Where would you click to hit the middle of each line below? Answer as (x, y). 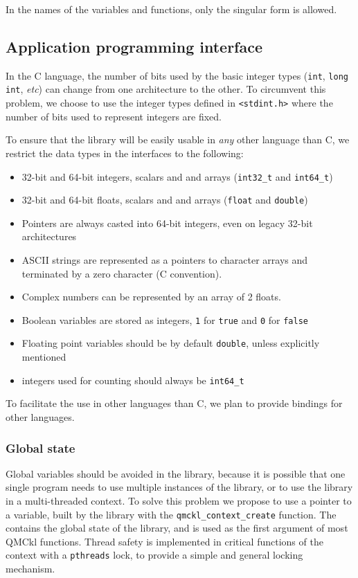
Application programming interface (134, 46)
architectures (49, 236)
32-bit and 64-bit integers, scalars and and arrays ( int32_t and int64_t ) (177, 176)
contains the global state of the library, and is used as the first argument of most (177, 528)
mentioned (44, 357)
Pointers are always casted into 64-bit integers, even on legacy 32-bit (167, 223)
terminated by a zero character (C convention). (122, 273)
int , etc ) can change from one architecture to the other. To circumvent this (166, 89)
